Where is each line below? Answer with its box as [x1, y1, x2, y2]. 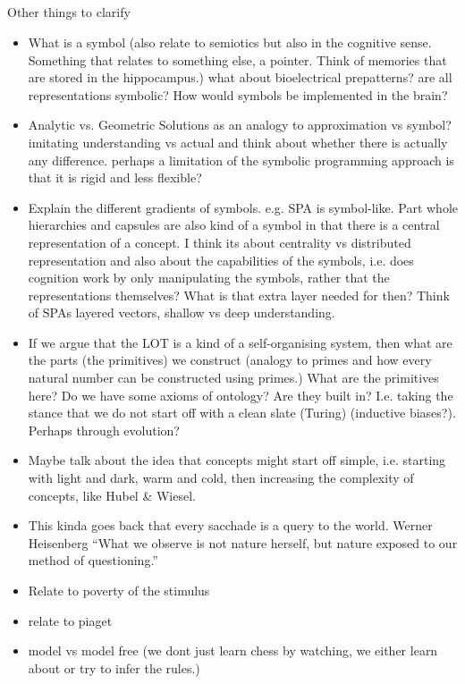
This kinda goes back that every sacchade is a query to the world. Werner [28, 516, 433, 535]
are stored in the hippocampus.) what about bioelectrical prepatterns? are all [28, 68, 452, 87]
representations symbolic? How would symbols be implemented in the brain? [28, 85, 448, 104]
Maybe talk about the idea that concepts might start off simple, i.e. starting [28, 451, 446, 469]
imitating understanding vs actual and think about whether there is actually [28, 132, 448, 151]
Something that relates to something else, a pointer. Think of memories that [28, 50, 447, 69]
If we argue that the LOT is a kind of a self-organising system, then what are [28, 333, 452, 351]
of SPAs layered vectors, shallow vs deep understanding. [28, 303, 335, 322]
